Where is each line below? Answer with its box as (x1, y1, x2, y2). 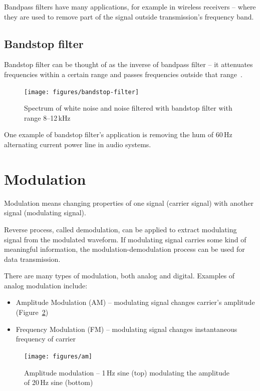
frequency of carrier (16, 333, 76, 344)
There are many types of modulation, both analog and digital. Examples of (4, 270, 235, 281)
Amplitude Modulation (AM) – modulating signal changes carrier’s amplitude (16, 297, 255, 307)
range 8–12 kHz (24, 112, 71, 123)
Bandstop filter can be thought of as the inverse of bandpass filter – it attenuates (4, 59, 253, 70)
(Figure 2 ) (16, 307, 49, 317)
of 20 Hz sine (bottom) (24, 377, 93, 387)
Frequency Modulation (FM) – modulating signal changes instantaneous (16, 323, 237, 334)
